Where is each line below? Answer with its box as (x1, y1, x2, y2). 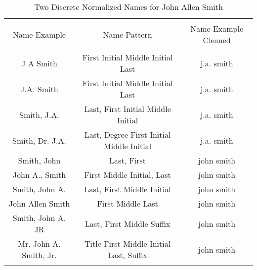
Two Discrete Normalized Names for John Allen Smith (34, 1, 223, 12)
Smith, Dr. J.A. (12, 134, 66, 146)
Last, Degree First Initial (84, 129, 171, 140)
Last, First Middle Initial (84, 183, 171, 195)
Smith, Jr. (22, 249, 57, 261)
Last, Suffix (108, 249, 148, 261)
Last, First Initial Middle (84, 103, 171, 114)
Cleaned (203, 34, 231, 46)
